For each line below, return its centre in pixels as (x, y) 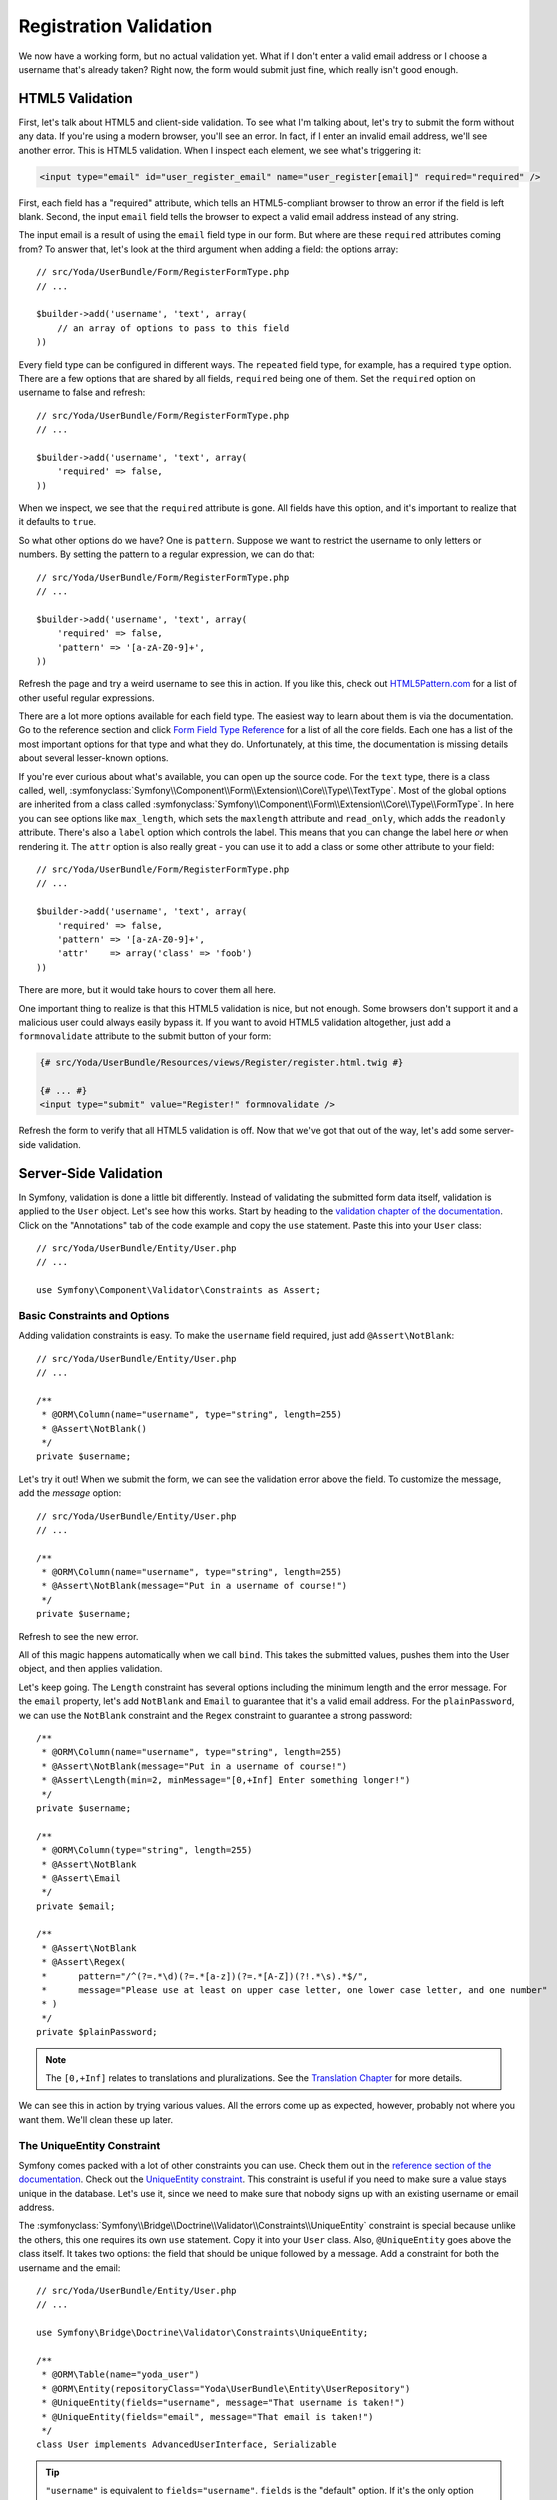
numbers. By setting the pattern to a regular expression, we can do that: (166, 554)
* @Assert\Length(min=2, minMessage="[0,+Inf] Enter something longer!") (226, 1780)
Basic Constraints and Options (94, 1315)
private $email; (76, 1906)
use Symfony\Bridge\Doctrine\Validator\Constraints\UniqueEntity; (202, 2333)
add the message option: (70, 1493)
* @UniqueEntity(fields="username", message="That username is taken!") (223, 2403)
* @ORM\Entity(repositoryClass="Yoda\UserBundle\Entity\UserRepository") (226, 2388)
